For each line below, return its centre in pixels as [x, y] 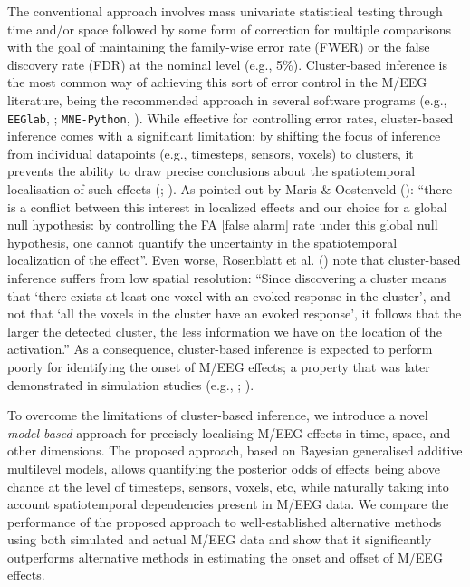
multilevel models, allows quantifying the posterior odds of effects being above [224, 468]
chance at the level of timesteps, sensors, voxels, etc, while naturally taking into [228, 486]
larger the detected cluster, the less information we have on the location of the [225, 331]
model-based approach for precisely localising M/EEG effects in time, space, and [229, 432]
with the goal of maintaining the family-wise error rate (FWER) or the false [219, 47]
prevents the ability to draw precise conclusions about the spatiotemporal [211, 171]
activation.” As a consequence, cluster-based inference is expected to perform [220, 349]
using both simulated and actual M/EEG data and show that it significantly [220, 539]
